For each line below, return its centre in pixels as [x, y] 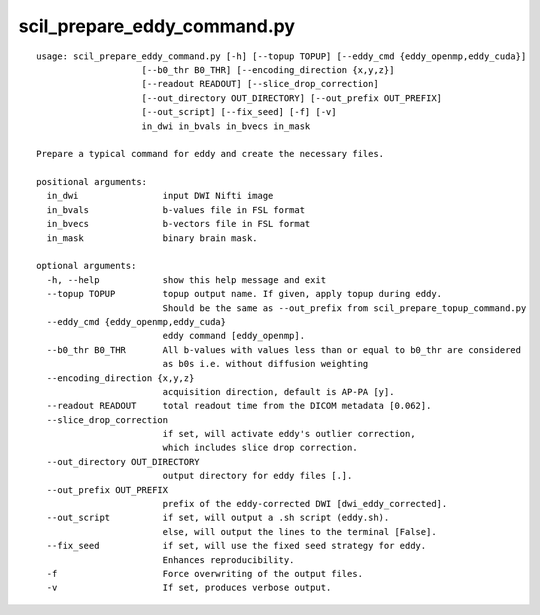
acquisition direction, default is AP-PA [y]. [278, 391]
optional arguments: [86, 266]
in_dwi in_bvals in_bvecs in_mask [226, 126]
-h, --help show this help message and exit [186, 279]
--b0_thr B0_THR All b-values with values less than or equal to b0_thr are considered [284, 349]
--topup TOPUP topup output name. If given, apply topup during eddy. [244, 294]
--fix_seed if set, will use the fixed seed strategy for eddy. [236, 546]
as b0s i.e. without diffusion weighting [265, 364]
